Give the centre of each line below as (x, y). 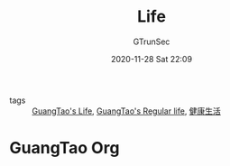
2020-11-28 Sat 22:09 (152, 59)
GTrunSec (152, 41)
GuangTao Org (64, 148)
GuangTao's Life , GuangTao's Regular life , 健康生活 (126, 111)
